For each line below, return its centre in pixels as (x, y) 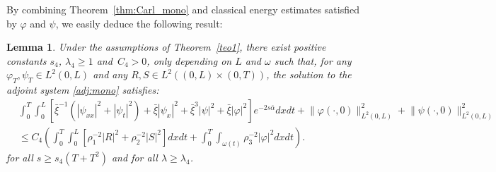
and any (110, 74)
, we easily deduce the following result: (139, 23)
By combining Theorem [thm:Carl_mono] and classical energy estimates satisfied (183, 9)
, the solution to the (309, 74)
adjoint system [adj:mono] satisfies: (83, 90)
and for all (134, 157)
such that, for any (313, 60)
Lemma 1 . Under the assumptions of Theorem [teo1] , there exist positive (166, 47)
